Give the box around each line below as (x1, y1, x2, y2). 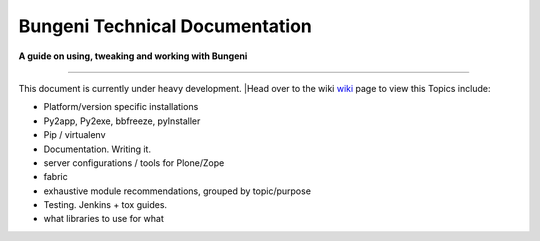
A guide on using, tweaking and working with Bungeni (18, 50, 248, 62)
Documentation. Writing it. (43, 143, 152, 155)
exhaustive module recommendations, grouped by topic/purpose (43, 185, 312, 197)
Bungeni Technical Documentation (18, 15, 312, 37)
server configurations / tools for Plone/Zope (43, 156, 225, 169)
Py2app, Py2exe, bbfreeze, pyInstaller (43, 115, 201, 127)
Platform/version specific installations (43, 101, 199, 113)
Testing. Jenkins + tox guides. (43, 199, 168, 211)
